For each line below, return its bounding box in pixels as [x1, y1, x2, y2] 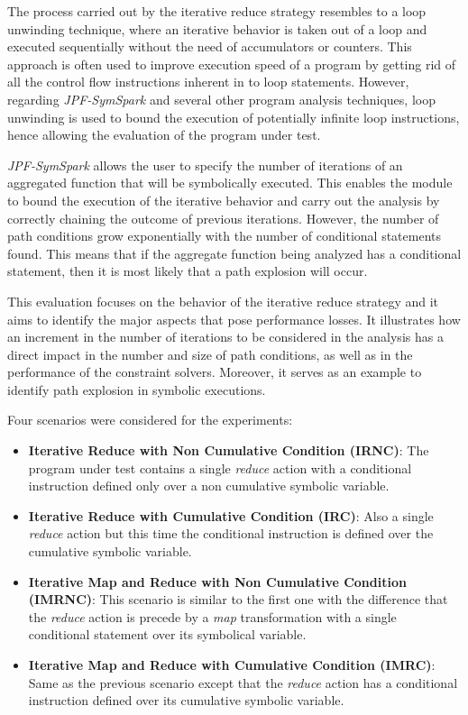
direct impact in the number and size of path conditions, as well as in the [7, 344, 413, 363]
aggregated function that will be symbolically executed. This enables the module [7, 173, 453, 192]
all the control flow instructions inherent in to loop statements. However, [7, 72, 409, 91]
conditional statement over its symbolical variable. [28, 625, 307, 644]
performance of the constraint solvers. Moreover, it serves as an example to [7, 362, 422, 381]
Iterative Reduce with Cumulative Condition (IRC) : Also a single [28, 506, 434, 525]
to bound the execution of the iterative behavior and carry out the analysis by [7, 190, 440, 209]
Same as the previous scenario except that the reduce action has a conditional [28, 673, 458, 692]
